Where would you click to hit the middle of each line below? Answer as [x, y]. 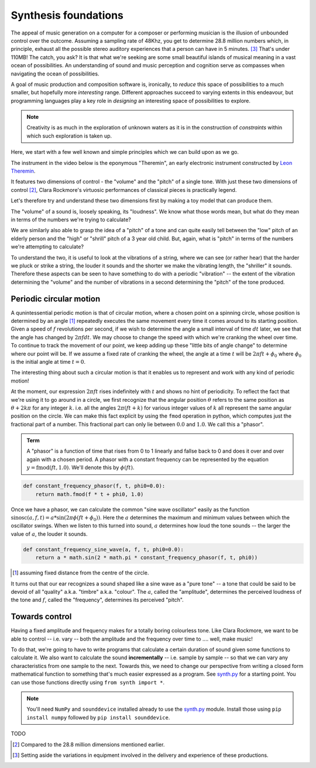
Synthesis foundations [67, 15]
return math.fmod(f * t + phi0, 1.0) [90, 494]
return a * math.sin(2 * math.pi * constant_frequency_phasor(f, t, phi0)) [147, 558]
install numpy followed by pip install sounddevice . [98, 717]
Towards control [41, 617]
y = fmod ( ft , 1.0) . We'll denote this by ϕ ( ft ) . [80, 467]
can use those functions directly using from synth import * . [88, 682]
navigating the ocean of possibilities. [55, 74]
